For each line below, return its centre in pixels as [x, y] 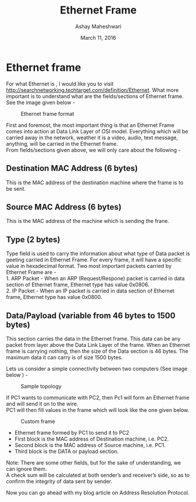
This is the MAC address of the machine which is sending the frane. [88, 221]
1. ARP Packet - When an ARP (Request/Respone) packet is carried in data [96, 278]
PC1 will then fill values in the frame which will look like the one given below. [98, 410]
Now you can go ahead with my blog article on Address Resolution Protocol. [98, 493]
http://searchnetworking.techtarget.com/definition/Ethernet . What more [92, 90]
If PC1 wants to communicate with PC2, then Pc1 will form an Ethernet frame [98, 397]
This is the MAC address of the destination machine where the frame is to [95, 183]
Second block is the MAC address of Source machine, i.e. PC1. [90, 445]
